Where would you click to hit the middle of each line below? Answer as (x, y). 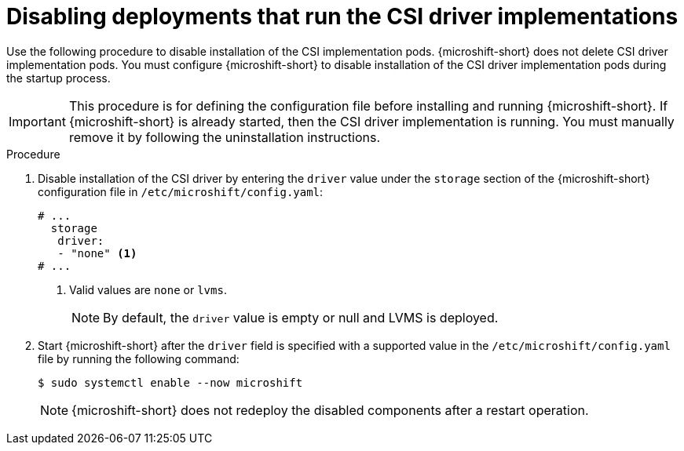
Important (37, 121)
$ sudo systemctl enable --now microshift (170, 382)
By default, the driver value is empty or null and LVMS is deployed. (301, 317)
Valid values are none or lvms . (148, 289)
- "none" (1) (97, 253)
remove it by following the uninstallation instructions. (225, 137)
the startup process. (59, 78)
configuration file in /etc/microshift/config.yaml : (181, 191)
